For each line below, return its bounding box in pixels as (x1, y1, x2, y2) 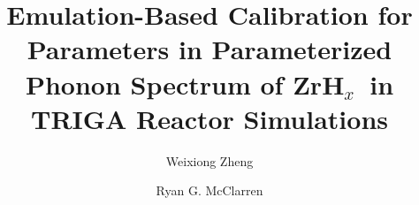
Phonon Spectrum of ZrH (25, 65, 345, 102)
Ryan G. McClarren (156, 181, 263, 200)
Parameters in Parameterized (27, 31, 392, 67)
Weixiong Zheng (165, 151, 254, 170)
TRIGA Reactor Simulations (30, 100, 388, 136)
